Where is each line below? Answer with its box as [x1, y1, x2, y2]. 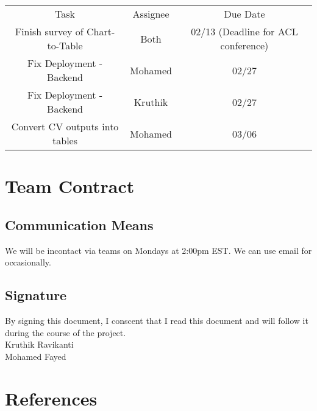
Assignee [132, 7, 169, 21]
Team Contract [5, 174, 135, 198]
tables [52, 133, 78, 147]
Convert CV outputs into [11, 119, 119, 133]
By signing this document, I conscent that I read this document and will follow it [5, 314, 308, 326]
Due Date [224, 7, 265, 21]
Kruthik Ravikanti [5, 338, 74, 351]
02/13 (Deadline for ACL [191, 24, 298, 38]
